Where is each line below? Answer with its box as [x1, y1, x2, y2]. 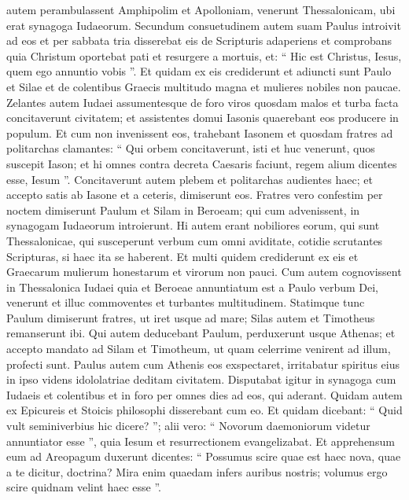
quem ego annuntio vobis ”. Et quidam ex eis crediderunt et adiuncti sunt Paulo [6, 63, 392, 79]
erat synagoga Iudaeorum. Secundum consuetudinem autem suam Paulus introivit [6, 17, 401, 33]
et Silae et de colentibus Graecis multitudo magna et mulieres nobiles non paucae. [6, 78, 401, 94]
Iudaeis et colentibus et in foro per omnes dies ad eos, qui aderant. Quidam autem [6, 386, 403, 403]
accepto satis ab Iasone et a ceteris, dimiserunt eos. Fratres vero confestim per [6, 186, 383, 203]
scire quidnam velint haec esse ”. [6, 479, 162, 495]
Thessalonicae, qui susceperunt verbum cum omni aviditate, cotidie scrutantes [6, 232, 383, 248]
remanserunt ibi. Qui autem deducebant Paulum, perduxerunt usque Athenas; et [6, 325, 396, 341]
